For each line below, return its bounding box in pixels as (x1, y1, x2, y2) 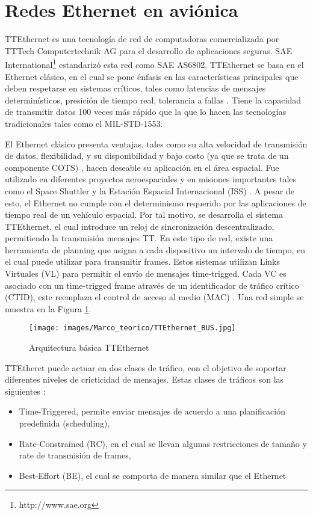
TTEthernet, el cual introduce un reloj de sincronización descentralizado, (5, 220, 274, 232)
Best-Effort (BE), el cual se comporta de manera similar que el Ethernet (19, 469, 287, 481)
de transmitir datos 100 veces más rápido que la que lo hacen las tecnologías (5, 105, 287, 118)
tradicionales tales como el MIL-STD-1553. (5, 117, 163, 129)
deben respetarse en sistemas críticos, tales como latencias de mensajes (5, 82, 266, 94)
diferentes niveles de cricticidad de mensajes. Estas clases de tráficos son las (5, 373, 284, 386)
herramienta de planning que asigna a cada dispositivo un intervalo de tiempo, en (5, 243, 305, 256)
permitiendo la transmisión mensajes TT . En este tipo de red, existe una (5, 232, 273, 244)
